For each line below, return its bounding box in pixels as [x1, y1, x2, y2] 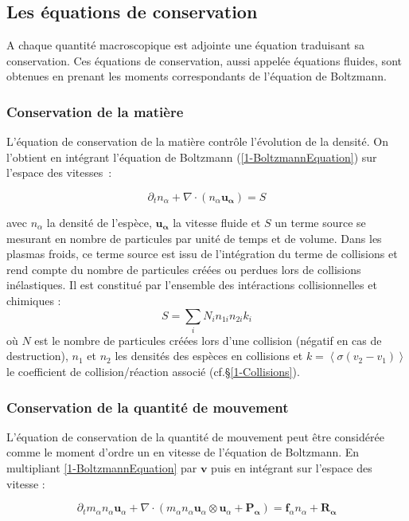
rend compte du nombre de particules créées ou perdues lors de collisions [6, 260, 361, 277]
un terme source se [275, 213, 366, 230]
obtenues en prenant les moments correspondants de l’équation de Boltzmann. [6, 68, 387, 84]
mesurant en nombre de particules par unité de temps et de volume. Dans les [6, 229, 382, 246]
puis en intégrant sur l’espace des [211, 460, 372, 476]
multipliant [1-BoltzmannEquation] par [6, 460, 197, 476]
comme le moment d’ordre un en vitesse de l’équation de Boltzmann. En [6, 444, 360, 460]
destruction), [6, 347, 68, 364]
